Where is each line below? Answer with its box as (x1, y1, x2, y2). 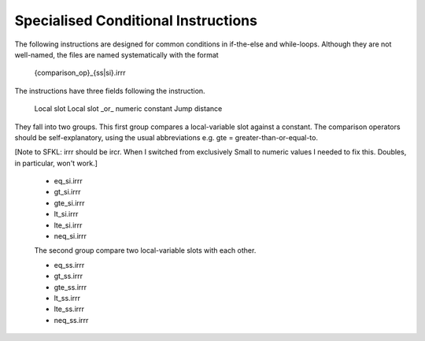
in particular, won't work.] (14, 158, 98, 168)
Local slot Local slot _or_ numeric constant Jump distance (34, 104, 223, 113)
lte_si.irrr (54, 221, 83, 230)
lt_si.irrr (54, 209, 79, 219)
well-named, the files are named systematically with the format (14, 50, 220, 59)
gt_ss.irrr (54, 272, 83, 281)
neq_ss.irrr (54, 315, 89, 324)
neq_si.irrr (54, 232, 87, 241)
